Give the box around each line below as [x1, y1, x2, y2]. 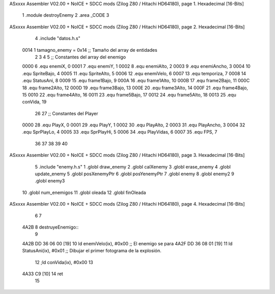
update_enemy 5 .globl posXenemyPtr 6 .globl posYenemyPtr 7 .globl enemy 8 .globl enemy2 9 [35, 171, 234, 177]
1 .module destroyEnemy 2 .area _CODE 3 [22, 12, 109, 18]
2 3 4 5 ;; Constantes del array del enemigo [35, 54, 126, 60]
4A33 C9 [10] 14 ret [22, 271, 63, 277]
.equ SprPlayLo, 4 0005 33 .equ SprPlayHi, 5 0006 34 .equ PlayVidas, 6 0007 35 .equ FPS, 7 [22, 129, 217, 135]
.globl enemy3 [35, 178, 65, 184]
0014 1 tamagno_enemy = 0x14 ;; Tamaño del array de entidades [22, 47, 157, 53]
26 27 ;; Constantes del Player [35, 110, 99, 116]
